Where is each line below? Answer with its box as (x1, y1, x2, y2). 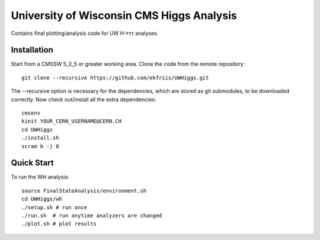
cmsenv (21, 110, 41, 117)
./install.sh (21, 135, 59, 142)
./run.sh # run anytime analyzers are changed (21, 212, 162, 219)
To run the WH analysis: (11, 174, 69, 181)
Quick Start (11, 158, 54, 168)
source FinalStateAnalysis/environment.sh (21, 187, 147, 194)
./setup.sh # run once (21, 204, 88, 210)
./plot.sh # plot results (21, 220, 97, 228)
